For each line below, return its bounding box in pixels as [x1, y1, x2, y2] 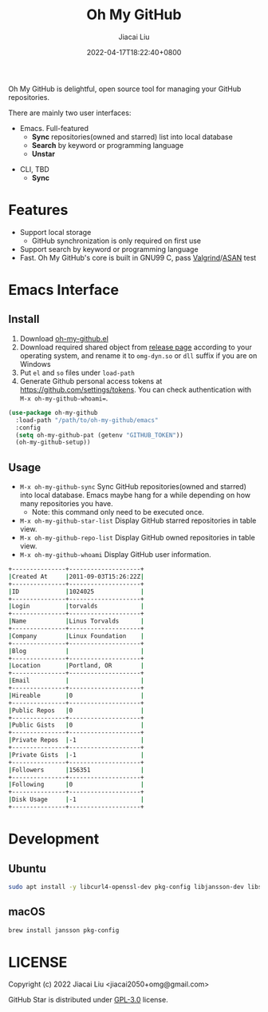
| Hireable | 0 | [8, 691, 145, 699]
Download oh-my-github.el [19, 333, 109, 343]
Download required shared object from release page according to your [19, 342, 253, 352]
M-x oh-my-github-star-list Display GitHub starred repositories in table [19, 516, 257, 525]
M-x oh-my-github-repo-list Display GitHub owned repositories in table [19, 533, 255, 543]
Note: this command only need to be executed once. [31, 508, 205, 517]
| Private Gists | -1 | [8, 751, 145, 759]
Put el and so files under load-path [19, 368, 136, 377]
